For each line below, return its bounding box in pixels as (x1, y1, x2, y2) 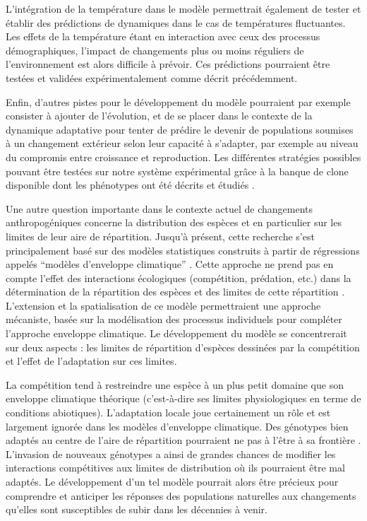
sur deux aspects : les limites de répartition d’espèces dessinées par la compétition (6, 339, 360, 354)
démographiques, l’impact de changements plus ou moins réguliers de (6, 42, 304, 57)
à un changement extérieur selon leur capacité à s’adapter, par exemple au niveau (6, 136, 359, 151)
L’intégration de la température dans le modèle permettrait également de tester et (6, 1, 361, 16)
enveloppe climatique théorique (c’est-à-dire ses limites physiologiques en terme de (6, 391, 361, 406)
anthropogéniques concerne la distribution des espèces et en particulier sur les (6, 215, 342, 230)
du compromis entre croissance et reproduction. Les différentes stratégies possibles (6, 149, 361, 164)
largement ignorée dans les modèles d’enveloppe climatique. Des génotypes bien (6, 418, 349, 433)
